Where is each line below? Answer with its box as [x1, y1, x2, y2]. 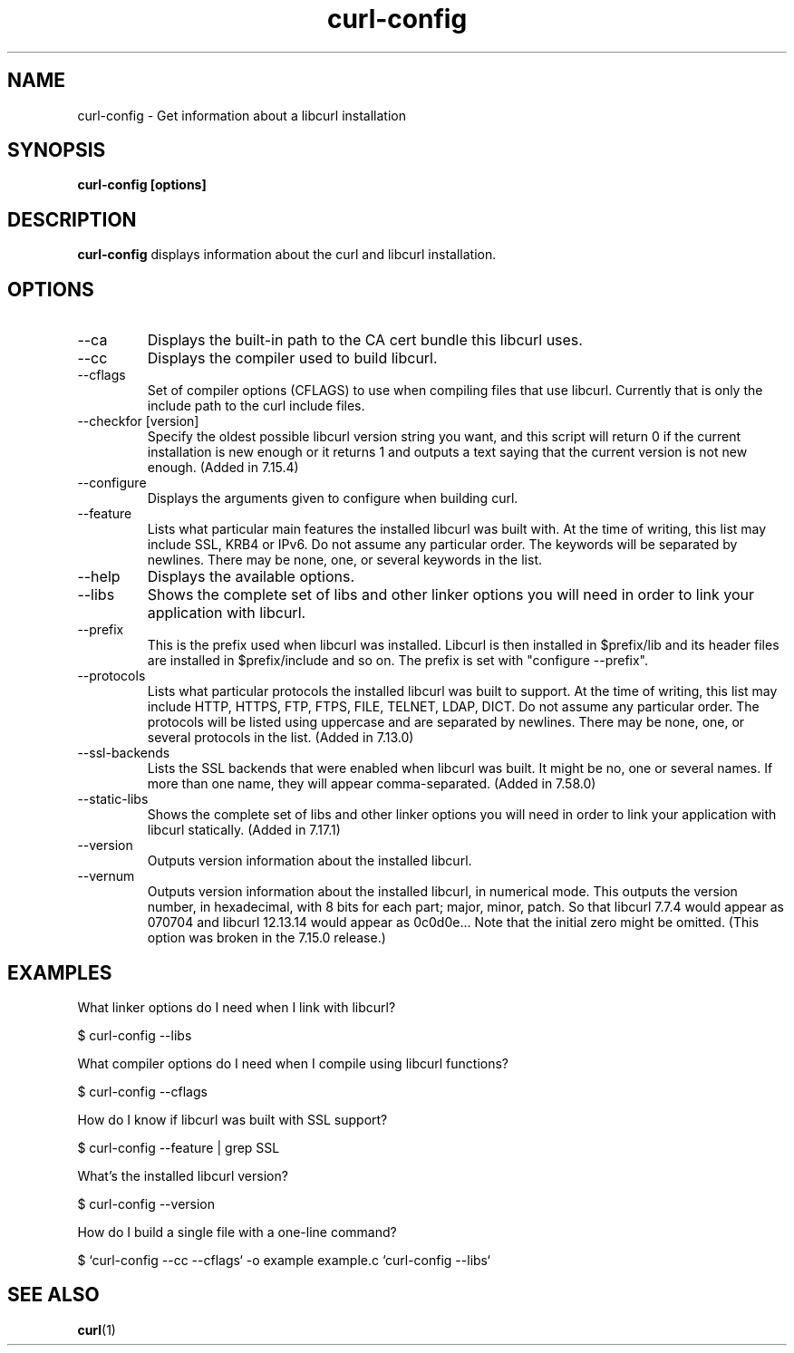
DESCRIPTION [7, 208, 137, 231]
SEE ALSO [7, 1283, 100, 1307]
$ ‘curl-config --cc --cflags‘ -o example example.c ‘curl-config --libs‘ [77, 1252, 490, 1268]
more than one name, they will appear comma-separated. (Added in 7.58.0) [147, 776, 596, 792]
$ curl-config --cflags [77, 1083, 208, 1099]
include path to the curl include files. [147, 398, 365, 414]
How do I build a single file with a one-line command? [77, 1223, 397, 1240]
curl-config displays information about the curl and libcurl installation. [77, 246, 497, 263]
